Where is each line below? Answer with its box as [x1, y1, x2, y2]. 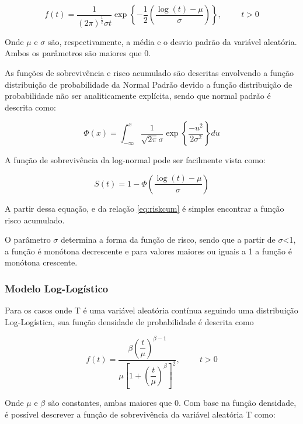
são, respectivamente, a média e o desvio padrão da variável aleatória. [48, 35, 297, 47]
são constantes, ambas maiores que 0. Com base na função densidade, [47, 397, 297, 409]
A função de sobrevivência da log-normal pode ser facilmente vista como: [5, 154, 266, 166]
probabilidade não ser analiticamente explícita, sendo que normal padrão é [5, 89, 271, 102]
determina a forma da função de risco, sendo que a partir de [60, 233, 276, 246]
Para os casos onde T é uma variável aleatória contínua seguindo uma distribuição [5, 304, 298, 316]
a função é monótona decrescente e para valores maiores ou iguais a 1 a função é [5, 244, 292, 257]
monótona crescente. [5, 256, 78, 268]
